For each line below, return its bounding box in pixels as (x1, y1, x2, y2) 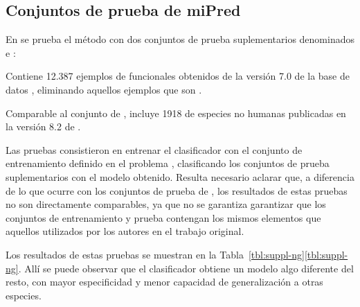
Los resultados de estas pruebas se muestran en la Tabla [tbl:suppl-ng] (6, 247, 305, 261)
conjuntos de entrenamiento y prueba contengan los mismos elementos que (6, 210, 321, 225)
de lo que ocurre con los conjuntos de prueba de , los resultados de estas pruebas (6, 183, 348, 198)
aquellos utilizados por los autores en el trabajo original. (6, 224, 244, 238)
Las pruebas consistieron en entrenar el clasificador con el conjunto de (6, 142, 303, 157)
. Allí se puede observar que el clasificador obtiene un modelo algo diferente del (18, 261, 354, 275)
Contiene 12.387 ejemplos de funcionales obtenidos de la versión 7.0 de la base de (6, 69, 350, 83)
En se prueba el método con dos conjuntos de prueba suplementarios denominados (6, 32, 355, 46)
